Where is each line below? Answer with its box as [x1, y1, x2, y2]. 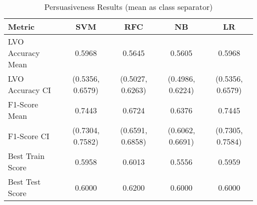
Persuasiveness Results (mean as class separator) [44, 1, 213, 12]
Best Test [8, 176, 41, 187]
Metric [8, 21, 35, 32]
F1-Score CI [8, 130, 49, 142]
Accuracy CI [8, 84, 51, 96]
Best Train [8, 150, 45, 161]
